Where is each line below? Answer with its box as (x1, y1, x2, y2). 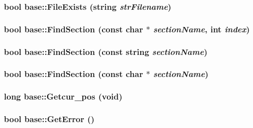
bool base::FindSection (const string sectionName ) (4, 45, 207, 57)
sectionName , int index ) (153, 23, 250, 35)
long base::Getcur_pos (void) (4, 90, 123, 102)
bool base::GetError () (4, 113, 95, 125)
